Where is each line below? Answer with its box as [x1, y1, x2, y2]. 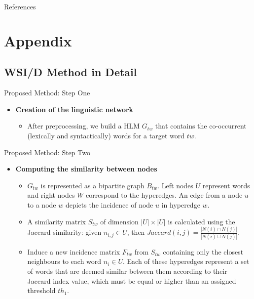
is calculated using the [168, 216, 235, 226]
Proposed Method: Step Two [4, 147, 90, 157]
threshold [27, 285, 56, 296]
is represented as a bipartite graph [40, 180, 145, 190]
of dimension [100, 216, 139, 226]
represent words [202, 180, 250, 190]
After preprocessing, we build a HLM [27, 121, 140, 131]
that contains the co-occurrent [155, 121, 247, 131]
